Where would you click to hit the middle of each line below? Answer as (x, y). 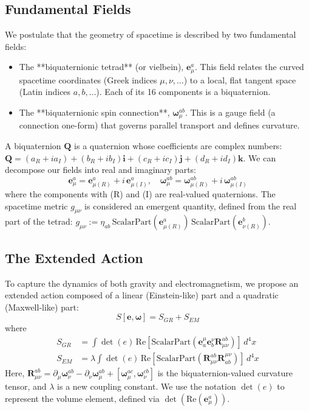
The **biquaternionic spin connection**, (94, 112)
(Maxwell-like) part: (42, 307)
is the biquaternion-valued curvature (225, 373)
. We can (260, 157)
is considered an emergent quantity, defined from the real (191, 205)
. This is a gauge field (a (230, 112)
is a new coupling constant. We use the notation (147, 386)
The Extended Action (74, 257)
